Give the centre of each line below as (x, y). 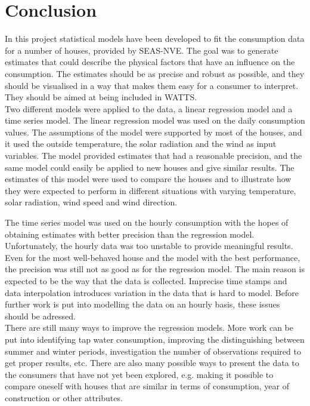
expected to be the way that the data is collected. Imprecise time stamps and (146, 281)
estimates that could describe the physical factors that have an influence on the (150, 62)
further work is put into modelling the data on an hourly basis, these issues (142, 304)
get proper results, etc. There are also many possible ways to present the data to (152, 363)
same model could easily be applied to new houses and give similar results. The (150, 167)
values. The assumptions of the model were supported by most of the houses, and (154, 132)
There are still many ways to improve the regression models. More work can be (149, 327)
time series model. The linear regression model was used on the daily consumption (155, 120)
